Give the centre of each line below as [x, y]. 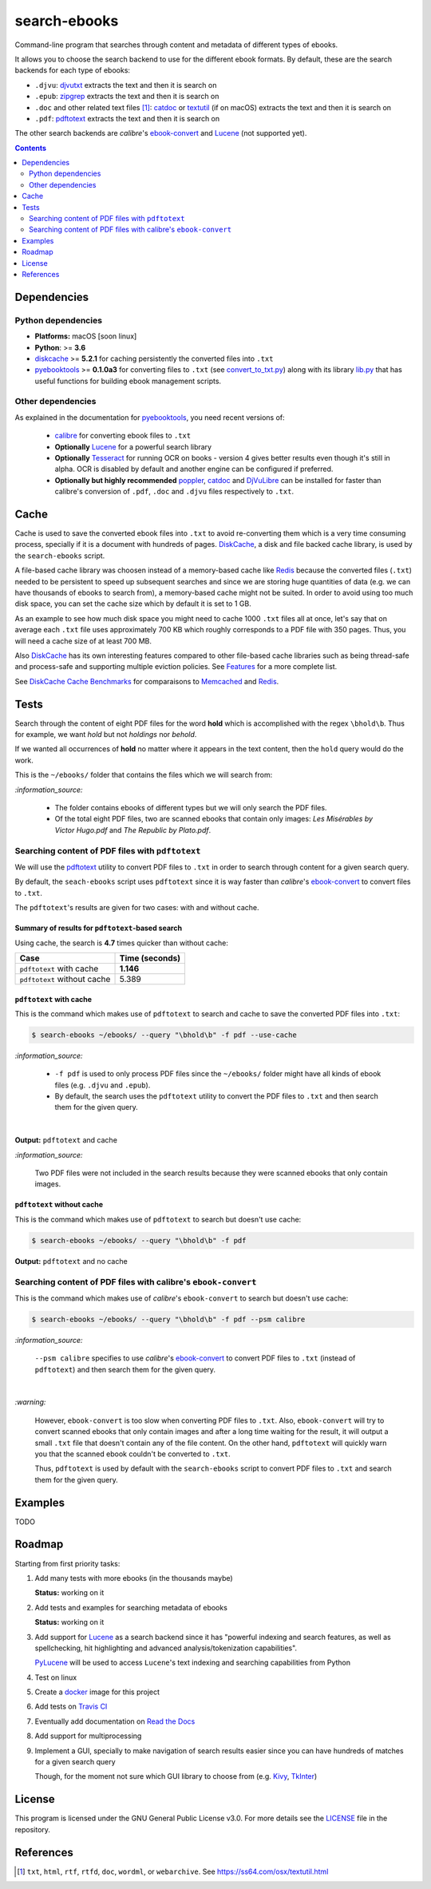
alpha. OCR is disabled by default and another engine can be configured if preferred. [194, 469]
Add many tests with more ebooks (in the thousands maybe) [134, 1578]
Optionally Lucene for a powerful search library [133, 446]
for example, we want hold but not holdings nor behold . [106, 735]
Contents [31, 148]
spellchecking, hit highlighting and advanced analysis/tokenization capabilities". [166, 1648]
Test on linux [56, 1677]
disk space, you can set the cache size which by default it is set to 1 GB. [133, 604]
